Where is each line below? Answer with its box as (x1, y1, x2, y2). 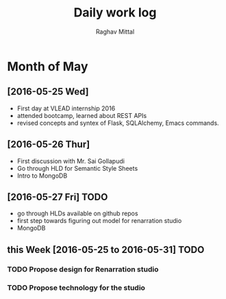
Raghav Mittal (95, 27, 135, 36)
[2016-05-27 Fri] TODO (7, 191, 108, 203)
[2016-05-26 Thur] (7, 139, 90, 150)
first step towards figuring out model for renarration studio (16, 217, 182, 225)
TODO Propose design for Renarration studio (7, 264, 159, 274)
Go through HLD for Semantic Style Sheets (16, 164, 138, 172)
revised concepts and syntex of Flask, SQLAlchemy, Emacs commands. (16, 119, 219, 127)
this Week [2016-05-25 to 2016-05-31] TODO (7, 243, 205, 255)
